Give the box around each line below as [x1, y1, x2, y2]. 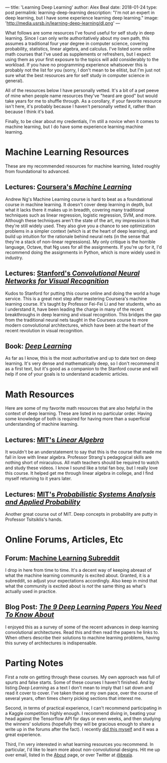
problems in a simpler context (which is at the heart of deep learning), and [5, 228, 158, 234]
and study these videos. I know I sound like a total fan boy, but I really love [5, 465, 158, 471]
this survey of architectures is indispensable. [5, 640, 97, 646]
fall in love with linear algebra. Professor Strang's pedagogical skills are [5, 454, 152, 460]
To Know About [5, 610, 54, 619]
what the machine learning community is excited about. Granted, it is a [5, 572, 150, 578]
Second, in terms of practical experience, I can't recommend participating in [5, 705, 162, 711]
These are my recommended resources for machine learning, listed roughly [5, 163, 161, 169]
